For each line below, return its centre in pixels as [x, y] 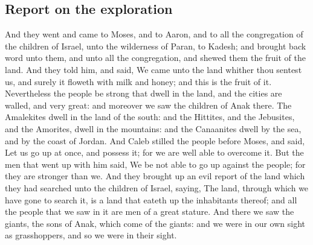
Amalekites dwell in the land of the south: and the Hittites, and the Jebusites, [150, 117]
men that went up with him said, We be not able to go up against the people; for [155, 164]
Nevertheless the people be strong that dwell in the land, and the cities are [144, 93]
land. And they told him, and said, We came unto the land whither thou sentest [153, 69]
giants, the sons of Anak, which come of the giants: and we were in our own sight [155, 223]
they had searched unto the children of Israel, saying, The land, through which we [157, 187]
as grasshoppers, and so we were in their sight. [91, 235]
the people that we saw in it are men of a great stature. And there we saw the [150, 212]
